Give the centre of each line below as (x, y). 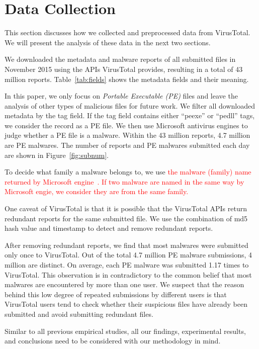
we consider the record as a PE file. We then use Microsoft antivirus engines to (126, 125)
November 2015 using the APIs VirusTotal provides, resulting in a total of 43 (124, 69)
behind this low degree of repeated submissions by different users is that (116, 294)
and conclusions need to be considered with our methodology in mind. (113, 341)
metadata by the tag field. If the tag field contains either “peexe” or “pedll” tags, (130, 115)
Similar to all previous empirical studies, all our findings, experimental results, (125, 331)
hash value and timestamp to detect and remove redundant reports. (109, 228)
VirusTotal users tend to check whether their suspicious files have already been (126, 304)
